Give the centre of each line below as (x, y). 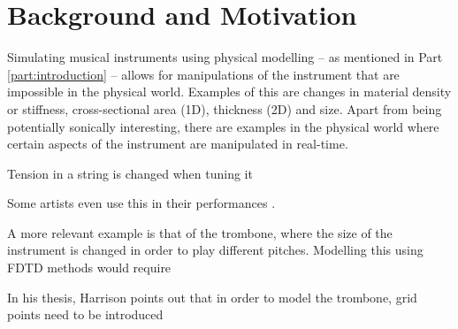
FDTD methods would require (89, 268)
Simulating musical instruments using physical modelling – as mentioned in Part (225, 57)
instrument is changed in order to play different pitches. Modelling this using (215, 250)
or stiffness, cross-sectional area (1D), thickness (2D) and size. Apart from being (225, 108)
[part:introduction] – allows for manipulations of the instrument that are (203, 74)
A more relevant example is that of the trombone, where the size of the (200, 232)
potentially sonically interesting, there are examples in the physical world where (223, 126)
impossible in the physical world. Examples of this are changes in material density (229, 92)
